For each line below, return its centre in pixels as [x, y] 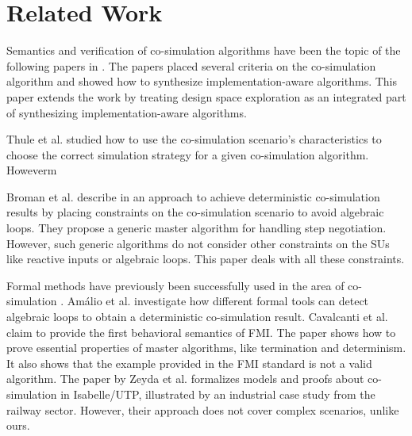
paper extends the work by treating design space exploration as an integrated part [206, 96]
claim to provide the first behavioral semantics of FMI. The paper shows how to [201, 332]
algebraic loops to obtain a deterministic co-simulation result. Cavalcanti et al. [197, 317]
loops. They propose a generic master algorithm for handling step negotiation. [196, 228]
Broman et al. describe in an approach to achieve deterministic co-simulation [193, 196]
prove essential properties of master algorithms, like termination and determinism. [206, 348]
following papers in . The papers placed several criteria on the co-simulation [191, 65]
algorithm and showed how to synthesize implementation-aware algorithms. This [202, 81]
